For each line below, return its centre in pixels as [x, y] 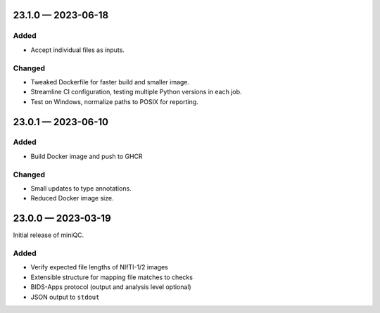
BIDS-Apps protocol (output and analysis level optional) [111, 287]
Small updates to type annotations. [81, 188]
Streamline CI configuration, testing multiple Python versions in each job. [136, 92]
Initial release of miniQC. [49, 235]
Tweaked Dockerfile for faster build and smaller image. [110, 82]
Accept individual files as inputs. [77, 50]
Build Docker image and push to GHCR [87, 156]
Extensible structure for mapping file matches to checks [112, 277]
